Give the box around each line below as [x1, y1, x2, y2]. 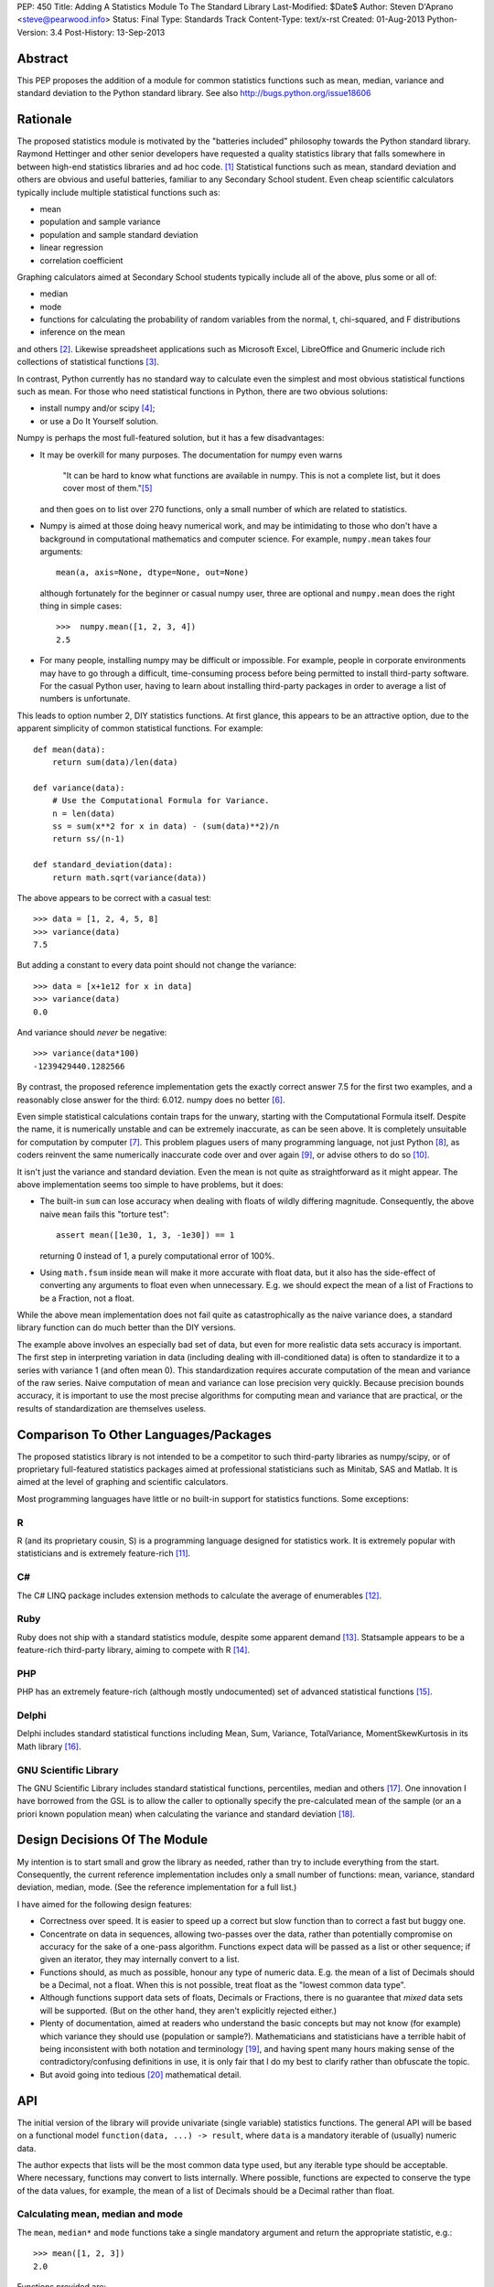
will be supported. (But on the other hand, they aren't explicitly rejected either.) [39, 2004, 338, 2016]
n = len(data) [51, 808, 116, 819]
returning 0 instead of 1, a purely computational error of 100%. [39, 1250, 275, 1262]
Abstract [16, 50, 69, 66]
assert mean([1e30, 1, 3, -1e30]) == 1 [56, 1230, 235, 1240]
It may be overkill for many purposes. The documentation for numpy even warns [39, 449, 343, 460]
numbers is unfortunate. [39, 693, 131, 704]
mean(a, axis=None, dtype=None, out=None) [56, 567, 250, 578]
